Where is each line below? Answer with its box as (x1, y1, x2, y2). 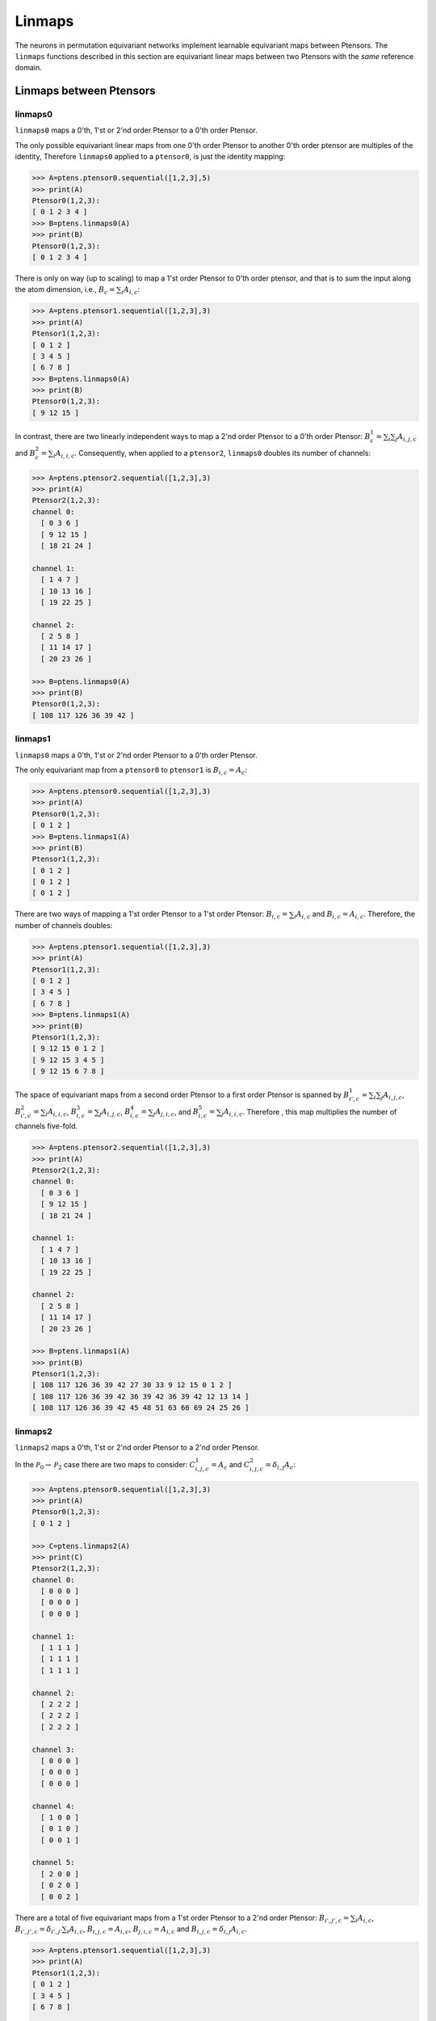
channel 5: (31, 1858, 75, 1867)
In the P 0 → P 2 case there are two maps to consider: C (15, 1460, 196, 1471)
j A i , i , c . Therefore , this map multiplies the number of (221, 1107, 397, 1119)
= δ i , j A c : (265, 1460, 296, 1471)
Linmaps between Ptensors (15, 84, 157, 98)
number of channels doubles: (15, 920, 113, 930)
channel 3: (31, 1745, 75, 1754)
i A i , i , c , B (45, 1107, 77, 1119)
